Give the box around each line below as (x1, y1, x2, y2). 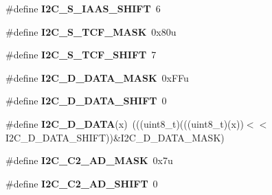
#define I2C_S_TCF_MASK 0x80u (5, 24, 177, 38)
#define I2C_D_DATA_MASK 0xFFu (5, 70, 189, 84)
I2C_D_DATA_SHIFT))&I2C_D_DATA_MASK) (5, 130, 225, 144)
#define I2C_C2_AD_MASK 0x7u (5, 153, 173, 168)
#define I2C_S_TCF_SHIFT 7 (5, 47, 157, 62)
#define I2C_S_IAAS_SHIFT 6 (5, 1, 161, 15)
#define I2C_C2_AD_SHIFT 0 (5, 176, 158, 190)
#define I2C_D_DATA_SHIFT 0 (5, 93, 167, 108)
